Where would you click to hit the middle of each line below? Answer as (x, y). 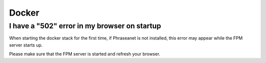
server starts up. (26, 45)
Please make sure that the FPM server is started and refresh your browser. (85, 54)
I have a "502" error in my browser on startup (85, 26)
